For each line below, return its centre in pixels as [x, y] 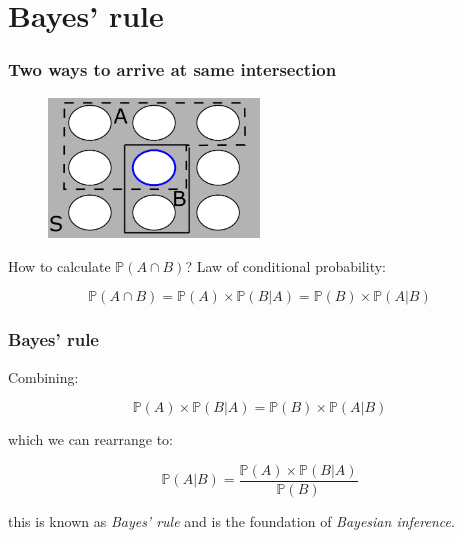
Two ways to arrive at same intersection [172, 69]
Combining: [43, 376]
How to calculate [59, 265]
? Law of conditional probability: [285, 265]
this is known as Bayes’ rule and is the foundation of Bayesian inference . [231, 520]
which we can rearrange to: [90, 439]
